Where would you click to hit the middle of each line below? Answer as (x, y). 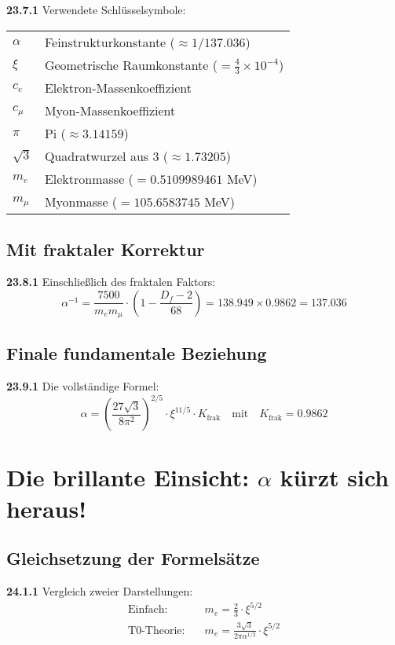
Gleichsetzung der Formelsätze (133, 558)
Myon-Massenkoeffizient (110, 111)
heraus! (46, 508)
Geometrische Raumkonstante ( (131, 64)
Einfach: (148, 610)
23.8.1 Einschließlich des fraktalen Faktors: (111, 282)
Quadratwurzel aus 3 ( (106, 156)
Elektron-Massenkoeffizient (118, 88)
